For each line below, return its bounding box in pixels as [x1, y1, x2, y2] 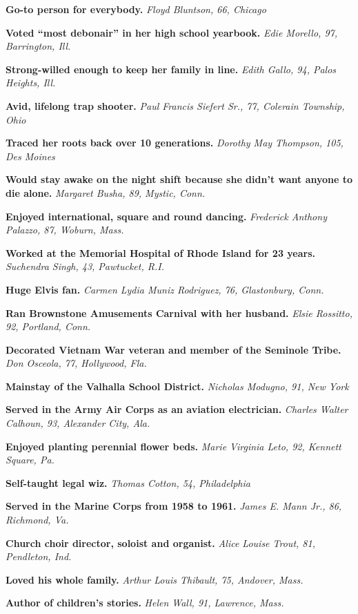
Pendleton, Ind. [6, 549, 72, 564]
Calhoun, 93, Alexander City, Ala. [6, 416, 150, 430]
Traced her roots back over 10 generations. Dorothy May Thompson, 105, [6, 135, 344, 150]
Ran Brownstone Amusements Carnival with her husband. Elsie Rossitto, [6, 305, 352, 320]
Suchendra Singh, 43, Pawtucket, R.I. [6, 259, 164, 274]
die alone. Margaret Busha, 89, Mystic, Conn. [6, 185, 206, 200]
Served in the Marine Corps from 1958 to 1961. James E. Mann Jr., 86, [6, 499, 342, 513]
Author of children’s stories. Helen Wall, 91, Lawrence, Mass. [6, 595, 284, 610]
